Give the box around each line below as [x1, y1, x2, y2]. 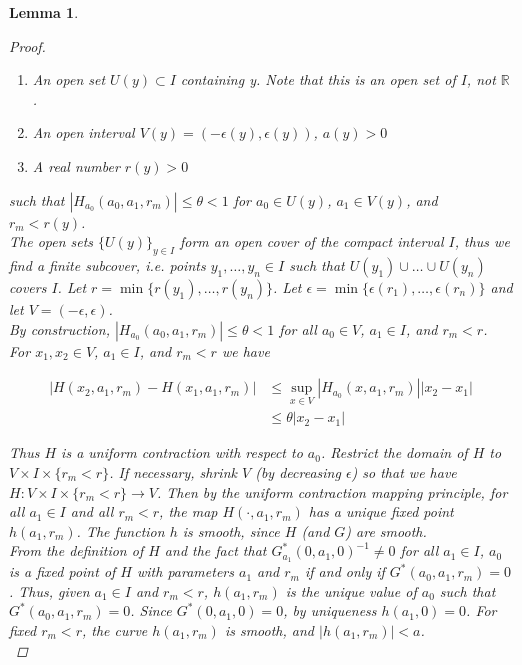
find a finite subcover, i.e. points [9, 254, 206, 275]
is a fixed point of [9, 561, 116, 582]
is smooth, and [224, 620, 314, 641]
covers [9, 276, 47, 297]
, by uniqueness [283, 600, 377, 621]
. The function [76, 520, 165, 541]
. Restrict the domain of [320, 442, 468, 463]
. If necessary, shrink [109, 462, 237, 483]
